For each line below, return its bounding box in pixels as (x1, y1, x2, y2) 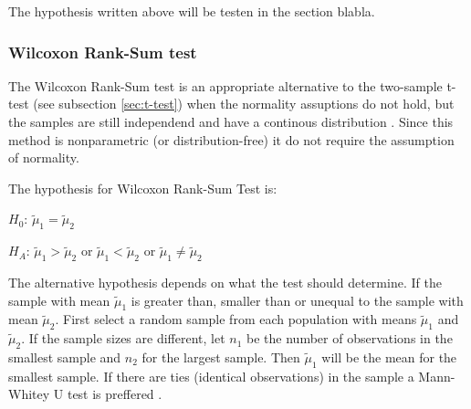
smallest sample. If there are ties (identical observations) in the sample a (8, 366, 414, 385)
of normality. (8, 148, 79, 167)
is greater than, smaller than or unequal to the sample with (131, 290, 464, 309)
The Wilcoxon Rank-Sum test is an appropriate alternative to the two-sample (8, 76, 443, 95)
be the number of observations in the (246, 329, 453, 348)
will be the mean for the (321, 347, 457, 366)
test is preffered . (67, 384, 162, 404)
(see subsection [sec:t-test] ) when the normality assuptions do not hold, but (33, 94, 455, 113)
